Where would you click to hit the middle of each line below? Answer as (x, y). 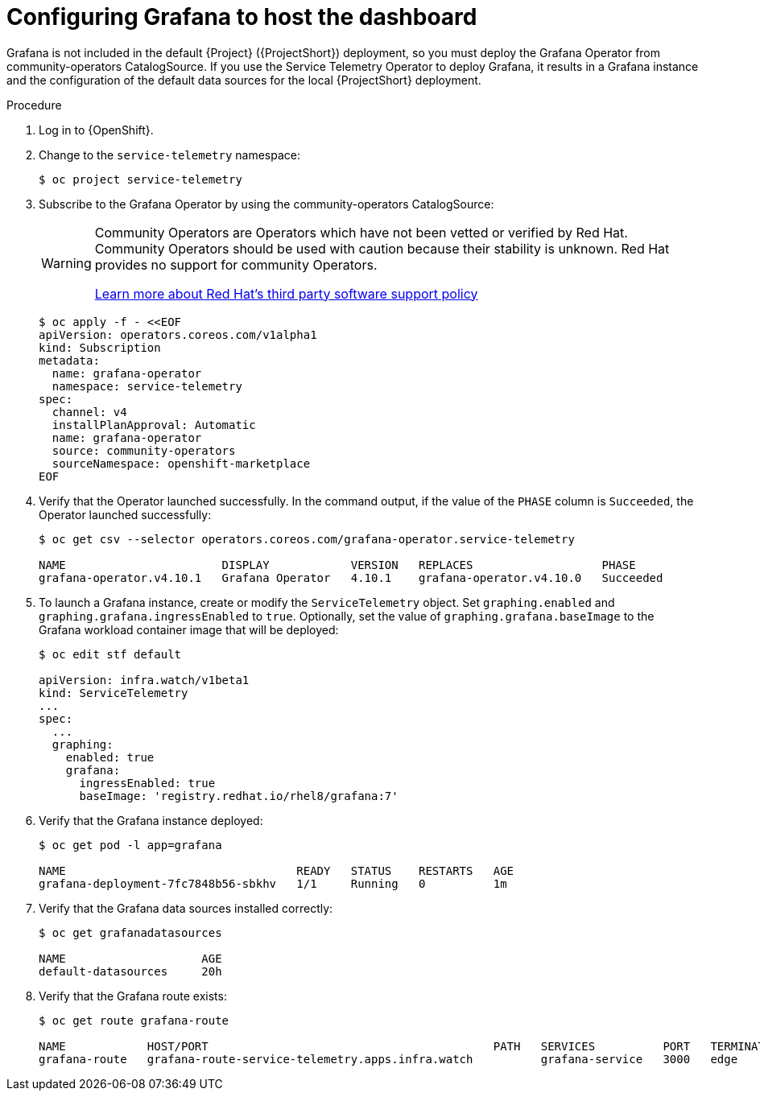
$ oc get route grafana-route (134, 1020)
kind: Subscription (100, 347)
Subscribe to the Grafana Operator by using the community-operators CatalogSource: (266, 204)
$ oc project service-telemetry (140, 179)
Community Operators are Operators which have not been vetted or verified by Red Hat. (361, 232)
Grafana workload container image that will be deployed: (189, 629)
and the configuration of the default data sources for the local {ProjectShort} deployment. (244, 80)
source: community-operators (144, 450)
